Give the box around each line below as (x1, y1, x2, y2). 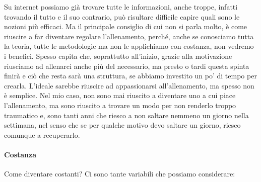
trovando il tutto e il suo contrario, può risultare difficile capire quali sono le (4, 11, 240, 22)
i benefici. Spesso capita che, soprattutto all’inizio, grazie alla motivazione (4, 50, 232, 61)
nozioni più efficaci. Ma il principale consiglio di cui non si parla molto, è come (4, 21, 247, 32)
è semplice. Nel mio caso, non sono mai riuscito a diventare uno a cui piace (4, 90, 236, 101)
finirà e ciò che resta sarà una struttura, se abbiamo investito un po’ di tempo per (4, 70, 257, 81)
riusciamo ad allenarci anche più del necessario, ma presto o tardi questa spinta (4, 60, 249, 71)
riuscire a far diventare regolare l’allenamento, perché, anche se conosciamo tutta (4, 31, 254, 41)
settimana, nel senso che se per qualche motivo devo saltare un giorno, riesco (4, 120, 241, 130)
